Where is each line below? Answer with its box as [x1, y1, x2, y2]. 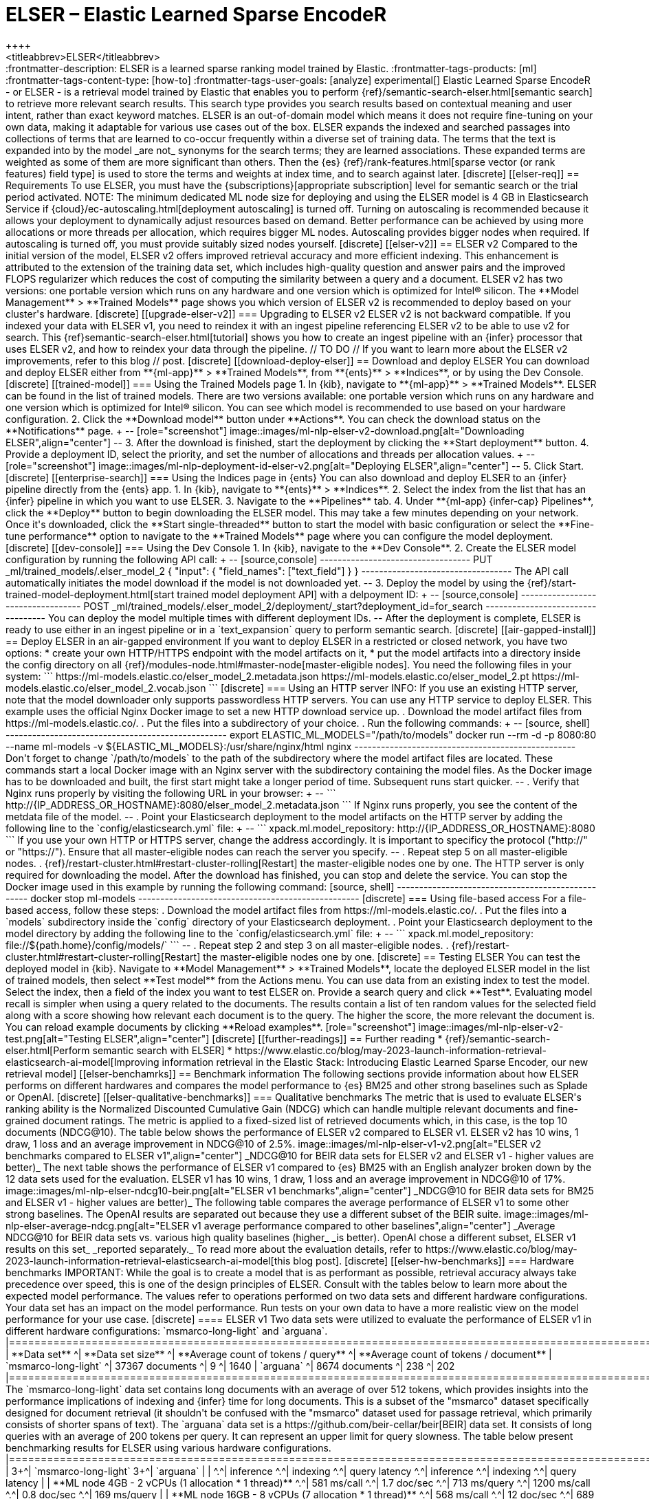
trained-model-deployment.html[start [5, 588, 175, 600]
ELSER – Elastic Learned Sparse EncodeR [5, 3, 387, 26]
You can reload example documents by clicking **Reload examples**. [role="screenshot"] [5, 1020, 416, 1033]
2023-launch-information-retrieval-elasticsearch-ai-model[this [5, 1254, 291, 1267]
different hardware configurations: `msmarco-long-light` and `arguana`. [5, 1324, 328, 1337]
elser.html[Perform [5, 1044, 90, 1056]
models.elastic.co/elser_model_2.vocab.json [5, 681, 206, 694]
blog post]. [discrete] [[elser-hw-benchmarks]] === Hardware [293, 1254, 574, 1267]
